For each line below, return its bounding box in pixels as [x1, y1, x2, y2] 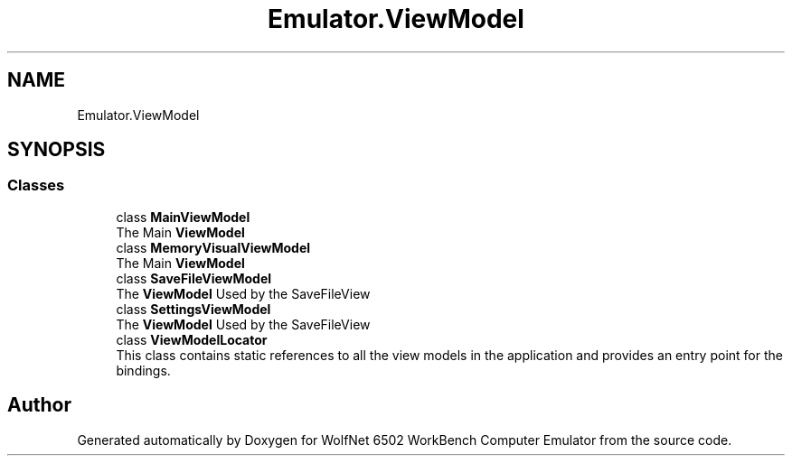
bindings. [116, 362, 171, 378]
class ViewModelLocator [116, 331, 268, 347]
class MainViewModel [116, 208, 250, 225]
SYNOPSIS [7, 138, 106, 162]
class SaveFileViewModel [116, 270, 272, 286]
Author [7, 394, 71, 417]
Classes [7, 176, 65, 195]
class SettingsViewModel [116, 301, 271, 317]
